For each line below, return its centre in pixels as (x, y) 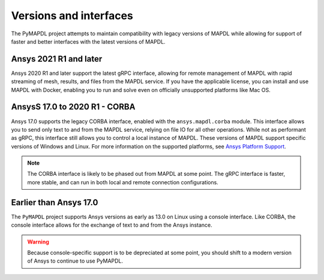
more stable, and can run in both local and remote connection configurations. (123, 182)
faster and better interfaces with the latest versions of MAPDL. (88, 41)
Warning (38, 242)
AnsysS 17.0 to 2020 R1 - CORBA (73, 107)
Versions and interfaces (72, 16)
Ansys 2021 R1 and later (57, 59)
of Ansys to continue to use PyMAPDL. (75, 261)
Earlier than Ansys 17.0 (55, 203)
